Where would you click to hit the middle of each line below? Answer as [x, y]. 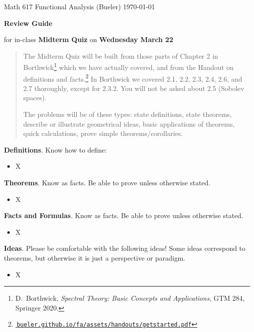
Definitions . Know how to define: [55, 149]
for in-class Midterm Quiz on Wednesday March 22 [89, 39]
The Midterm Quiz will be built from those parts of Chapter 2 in [121, 55]
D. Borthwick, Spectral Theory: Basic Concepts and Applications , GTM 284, [130, 298]
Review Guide [28, 23]
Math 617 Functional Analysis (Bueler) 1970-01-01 [80, 6]
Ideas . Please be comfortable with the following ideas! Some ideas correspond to [125, 248]
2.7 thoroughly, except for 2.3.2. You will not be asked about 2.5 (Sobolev [134, 88]
